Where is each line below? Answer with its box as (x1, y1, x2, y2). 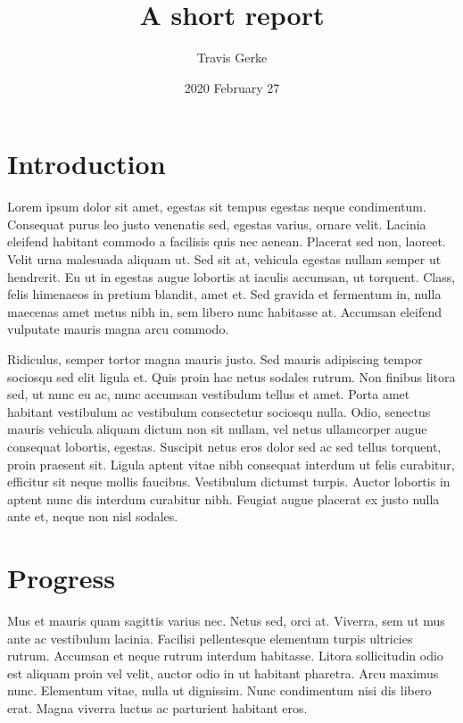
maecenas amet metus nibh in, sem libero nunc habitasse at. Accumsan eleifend (7, 302, 442, 320)
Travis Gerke (196, 48, 268, 67)
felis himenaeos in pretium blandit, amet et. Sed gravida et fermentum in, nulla (7, 285, 442, 303)
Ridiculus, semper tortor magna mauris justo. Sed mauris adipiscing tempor (7, 350, 423, 368)
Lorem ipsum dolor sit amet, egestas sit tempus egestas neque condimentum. (7, 197, 426, 216)
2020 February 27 (184, 78, 280, 96)
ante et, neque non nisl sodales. (7, 507, 178, 526)
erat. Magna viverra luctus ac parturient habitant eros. (7, 699, 308, 718)
